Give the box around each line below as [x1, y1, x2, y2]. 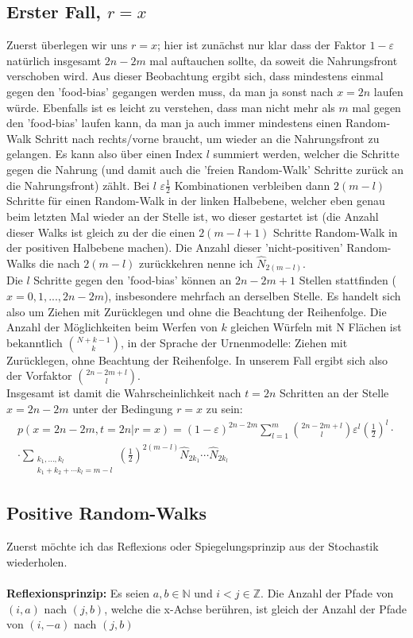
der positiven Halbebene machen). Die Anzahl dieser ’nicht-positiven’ [6, 239, 343, 256]
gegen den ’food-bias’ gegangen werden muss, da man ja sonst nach [6, 83, 334, 99]
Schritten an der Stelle [279, 385, 389, 401]
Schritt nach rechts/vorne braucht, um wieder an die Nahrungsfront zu [35, 130, 380, 146]
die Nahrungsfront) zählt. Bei [6, 176, 150, 193]
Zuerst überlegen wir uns [6, 37, 128, 53]
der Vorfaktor [6, 367, 72, 384]
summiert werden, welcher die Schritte [213, 145, 399, 162]
